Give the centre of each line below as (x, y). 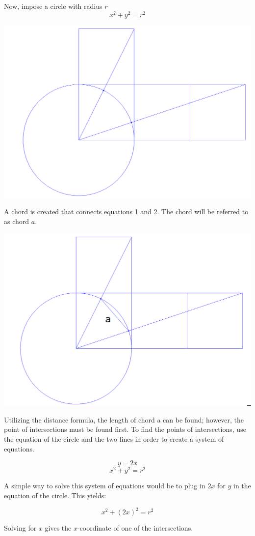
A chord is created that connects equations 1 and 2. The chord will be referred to (126, 212)
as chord (17, 221)
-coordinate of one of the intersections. (135, 528)
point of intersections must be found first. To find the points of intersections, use (125, 429)
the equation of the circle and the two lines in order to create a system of (114, 439)
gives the (58, 528)
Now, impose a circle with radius (53, 6)
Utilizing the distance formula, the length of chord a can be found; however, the (124, 419)
